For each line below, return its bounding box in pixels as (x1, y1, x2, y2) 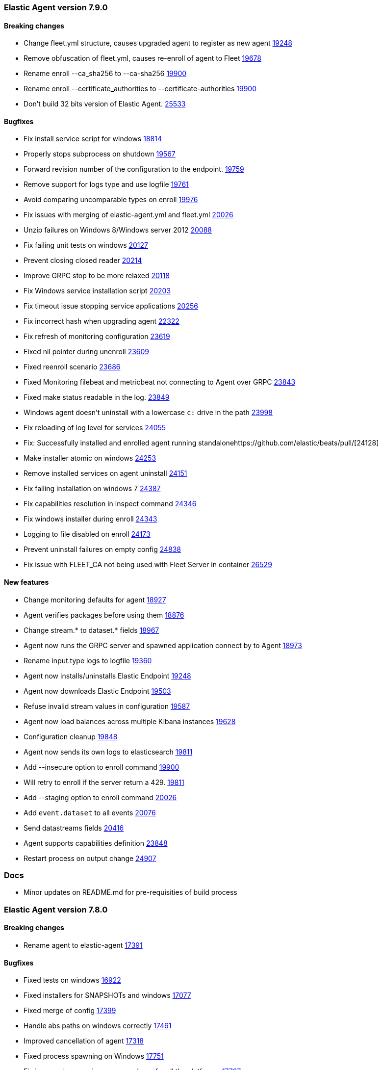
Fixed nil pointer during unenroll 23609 (24, 347, 150, 356)
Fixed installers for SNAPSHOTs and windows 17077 (24, 991, 191, 1000)
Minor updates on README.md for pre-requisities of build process (24, 888, 237, 897)
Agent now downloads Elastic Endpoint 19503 (24, 686, 171, 695)
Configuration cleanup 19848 (24, 732, 118, 741)
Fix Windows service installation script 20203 (24, 287, 171, 295)
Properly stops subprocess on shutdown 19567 (24, 150, 176, 158)
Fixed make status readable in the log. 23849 (24, 393, 170, 402)
